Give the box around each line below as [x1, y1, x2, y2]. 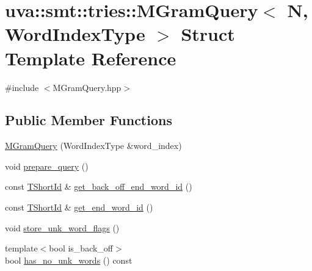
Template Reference [5, 45, 176, 70]
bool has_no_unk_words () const [5, 253, 132, 266]
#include [5, 81, 39, 93]
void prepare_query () [5, 159, 89, 172]
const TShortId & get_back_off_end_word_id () [5, 180, 192, 193]
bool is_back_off [49, 242, 114, 255]
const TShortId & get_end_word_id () [5, 201, 153, 214]
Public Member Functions [5, 110, 172, 129]
